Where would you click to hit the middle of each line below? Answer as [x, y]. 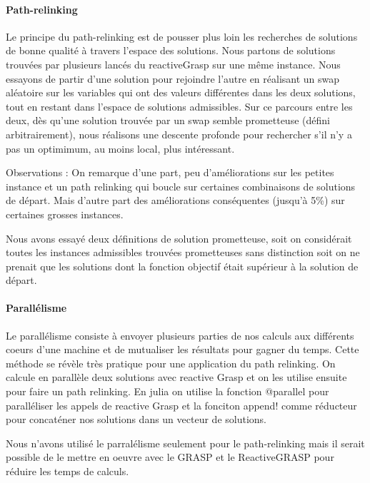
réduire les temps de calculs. [67, 471]
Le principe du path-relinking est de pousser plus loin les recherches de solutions [182, 36]
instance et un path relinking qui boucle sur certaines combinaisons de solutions [181, 186]
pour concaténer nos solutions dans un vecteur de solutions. [136, 419]
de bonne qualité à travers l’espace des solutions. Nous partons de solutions [171, 50]
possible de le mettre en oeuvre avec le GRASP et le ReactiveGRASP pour [170, 457]
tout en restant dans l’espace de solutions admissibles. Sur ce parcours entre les [179, 106]
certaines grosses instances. [65, 214]
